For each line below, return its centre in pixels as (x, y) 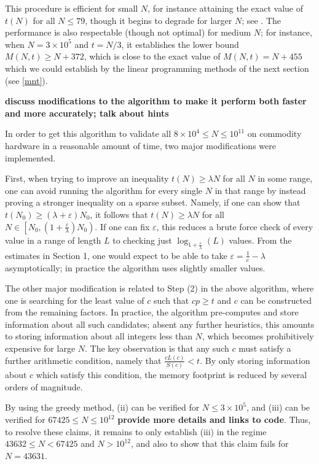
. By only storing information (255, 360)
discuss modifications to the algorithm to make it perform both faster (156, 101)
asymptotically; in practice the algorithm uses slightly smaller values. (135, 267)
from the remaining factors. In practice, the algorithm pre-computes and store (152, 312)
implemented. (30, 157)
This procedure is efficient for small (72, 8)
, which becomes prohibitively (258, 336)
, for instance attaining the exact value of (225, 8)
